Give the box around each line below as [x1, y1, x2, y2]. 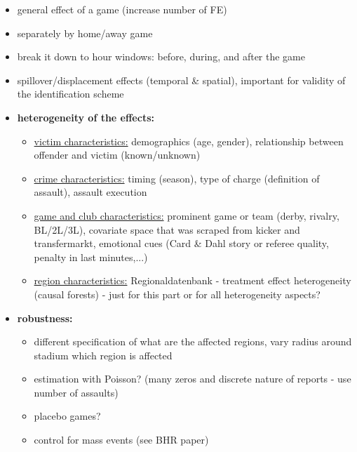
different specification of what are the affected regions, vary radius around [34, 334, 352, 349]
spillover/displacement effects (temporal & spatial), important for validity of [17, 72, 346, 87]
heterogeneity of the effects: [17, 109, 154, 124]
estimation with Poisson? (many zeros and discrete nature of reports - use [34, 371, 351, 386]
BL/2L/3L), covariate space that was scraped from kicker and [34, 222, 300, 237]
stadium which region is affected [34, 347, 173, 362]
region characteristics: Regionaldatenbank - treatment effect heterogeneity [34, 273, 351, 288]
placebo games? [34, 408, 101, 423]
